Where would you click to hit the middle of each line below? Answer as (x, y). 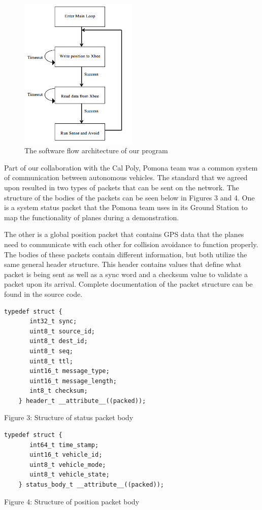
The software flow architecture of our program (96, 150)
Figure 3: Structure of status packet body (69, 417)
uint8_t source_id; (62, 331)
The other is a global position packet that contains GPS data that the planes (124, 234)
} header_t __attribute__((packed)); (82, 401)
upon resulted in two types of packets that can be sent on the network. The (122, 188)
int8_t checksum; (59, 391)
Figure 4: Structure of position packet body (72, 501)
